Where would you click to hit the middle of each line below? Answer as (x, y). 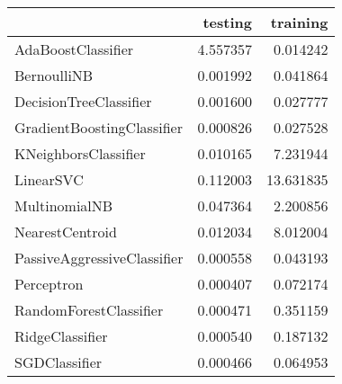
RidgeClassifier (61, 336)
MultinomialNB (64, 205)
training (299, 22)
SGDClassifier (58, 362)
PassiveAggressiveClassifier (99, 258)
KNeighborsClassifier (80, 153)
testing (227, 22)
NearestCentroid (66, 232)
